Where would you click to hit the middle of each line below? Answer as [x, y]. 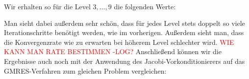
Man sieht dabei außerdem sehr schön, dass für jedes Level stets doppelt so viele [124, 23]
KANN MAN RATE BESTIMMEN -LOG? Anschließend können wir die [113, 51]
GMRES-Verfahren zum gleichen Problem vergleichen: [85, 70]
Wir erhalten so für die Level [47, 6]
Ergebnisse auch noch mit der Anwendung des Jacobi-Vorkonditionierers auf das [124, 61]
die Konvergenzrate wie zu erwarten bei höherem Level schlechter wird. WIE [119, 42]
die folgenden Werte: [145, 6]
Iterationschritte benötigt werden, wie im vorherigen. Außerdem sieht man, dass [124, 32]
